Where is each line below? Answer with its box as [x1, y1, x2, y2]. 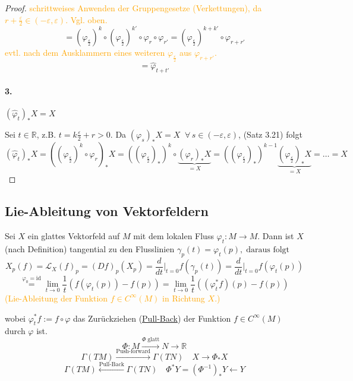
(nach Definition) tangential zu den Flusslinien [5, 242, 175, 255]
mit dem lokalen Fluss [133, 230, 214, 242]
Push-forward [116, 348, 151, 354]
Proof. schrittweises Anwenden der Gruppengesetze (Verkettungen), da [5, 2, 262, 14]
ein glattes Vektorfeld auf [27, 230, 120, 242]
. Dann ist [257, 230, 294, 242]
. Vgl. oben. [65, 13, 108, 26]
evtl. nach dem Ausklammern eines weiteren [5, 46, 165, 58]
